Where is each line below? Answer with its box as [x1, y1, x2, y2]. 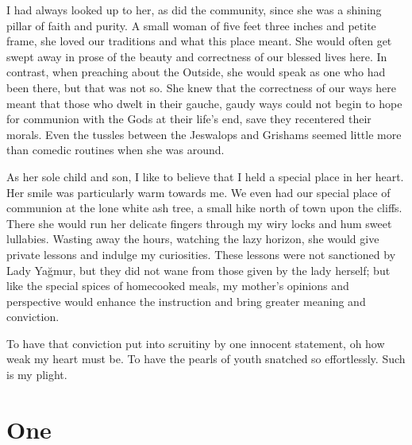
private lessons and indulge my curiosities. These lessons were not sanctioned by [6, 246, 396, 262]
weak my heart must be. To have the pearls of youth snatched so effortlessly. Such [6, 350, 406, 367]
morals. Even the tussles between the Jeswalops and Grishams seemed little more [6, 126, 402, 142]
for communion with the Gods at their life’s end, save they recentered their [6, 110, 372, 127]
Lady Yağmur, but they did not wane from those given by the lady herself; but [6, 261, 391, 278]
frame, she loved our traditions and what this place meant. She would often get [6, 33, 392, 49]
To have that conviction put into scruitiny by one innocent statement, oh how [6, 335, 385, 351]
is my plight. [6, 366, 67, 383]
